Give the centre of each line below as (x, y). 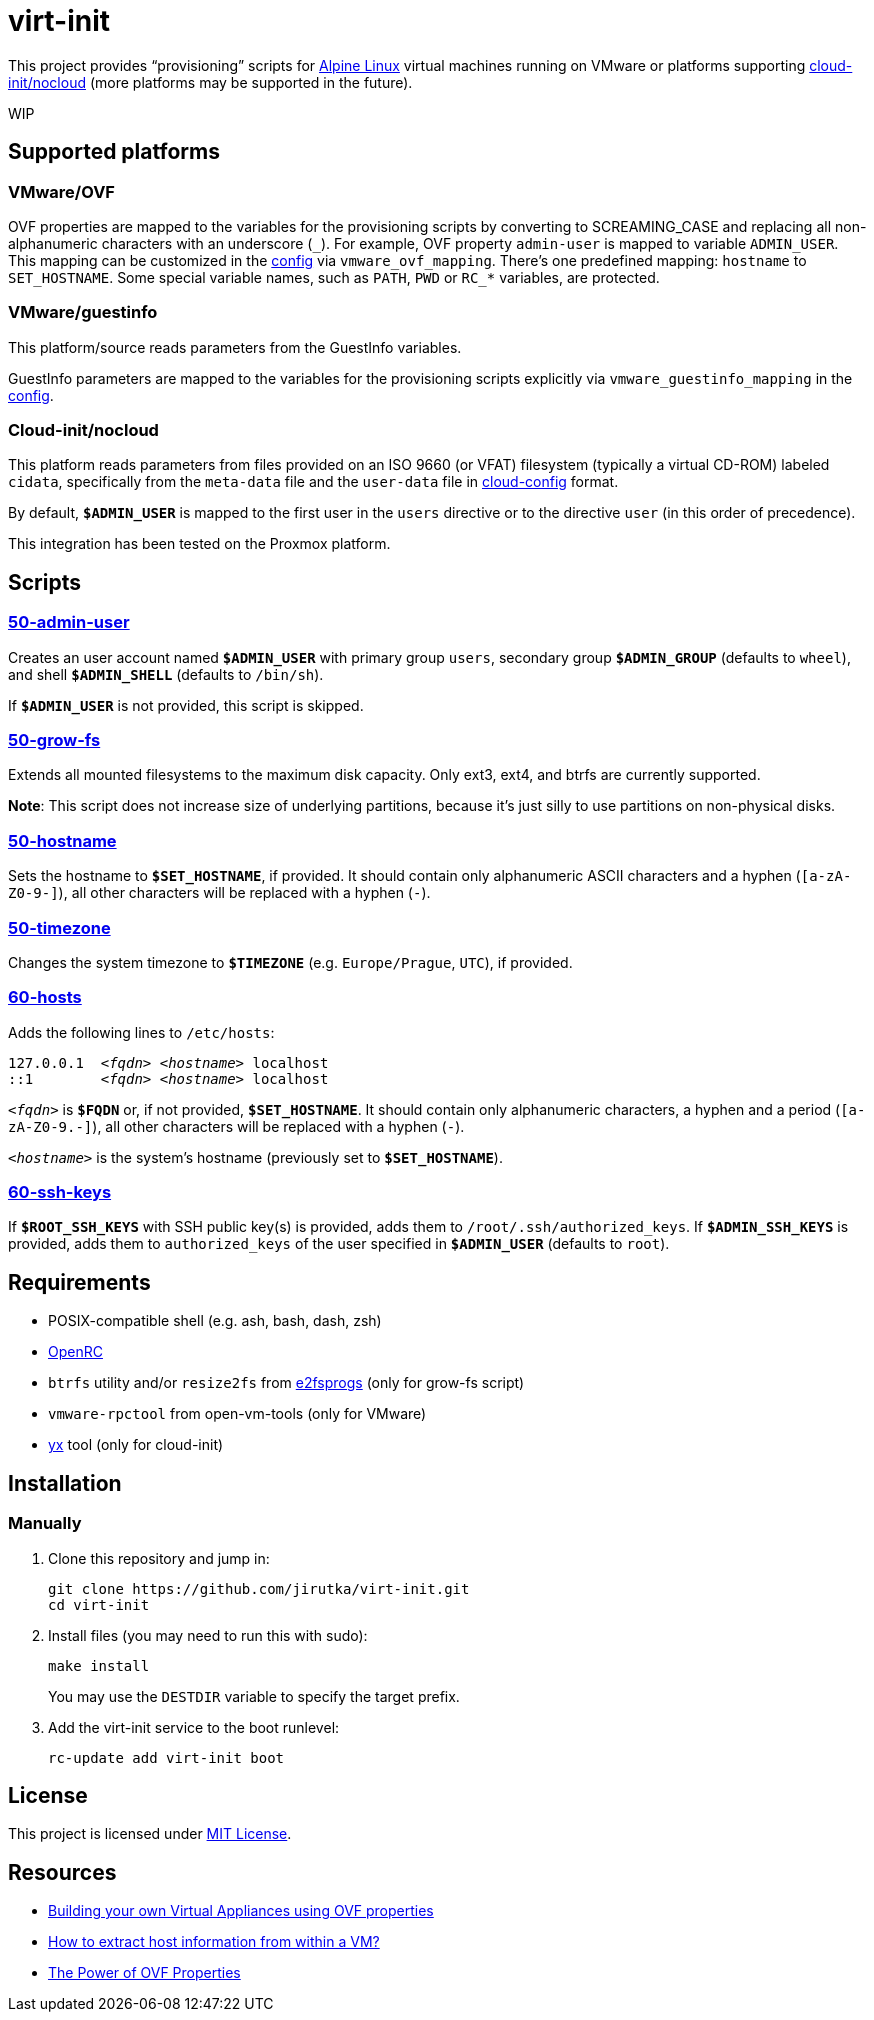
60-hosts (45, 997)
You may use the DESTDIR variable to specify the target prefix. (254, 1696)
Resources (62, 1872)
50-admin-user (69, 622)
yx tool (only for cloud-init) (136, 1445)
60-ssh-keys (60, 1192)
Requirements (79, 1282)
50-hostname (62, 840)
